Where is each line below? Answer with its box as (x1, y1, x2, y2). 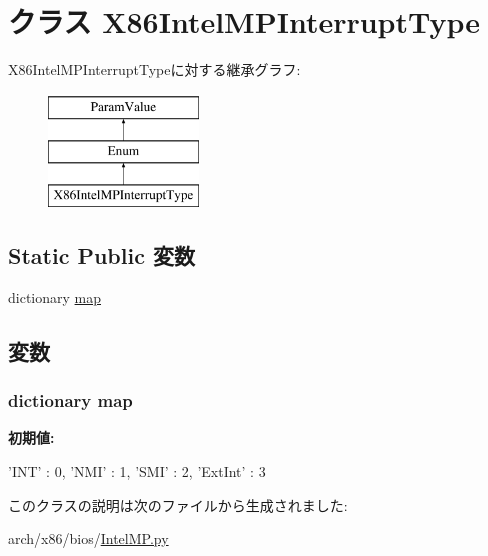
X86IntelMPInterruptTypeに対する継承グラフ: (8, 59, 301, 80)
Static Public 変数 (8, 240, 195, 271)
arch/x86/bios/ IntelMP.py (8, 528, 169, 549)
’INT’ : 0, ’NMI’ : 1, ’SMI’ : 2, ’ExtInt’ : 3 (8, 461, 266, 482)
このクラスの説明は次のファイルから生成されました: (8, 494, 348, 515)
